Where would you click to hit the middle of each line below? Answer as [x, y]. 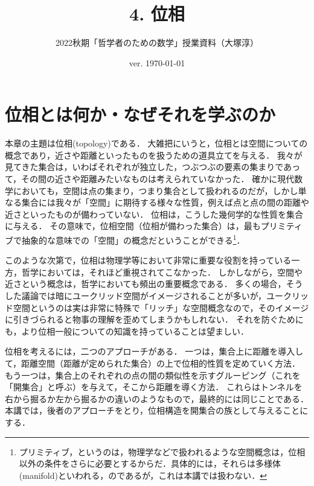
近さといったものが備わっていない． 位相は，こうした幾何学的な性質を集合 [154, 214]
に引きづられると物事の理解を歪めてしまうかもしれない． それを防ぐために [154, 319]
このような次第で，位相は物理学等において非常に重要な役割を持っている [148, 260]
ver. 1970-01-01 [157, 62]
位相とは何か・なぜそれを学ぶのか [140, 114]
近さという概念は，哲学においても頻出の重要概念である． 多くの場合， [146, 284]
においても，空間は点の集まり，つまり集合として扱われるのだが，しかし [155, 190]
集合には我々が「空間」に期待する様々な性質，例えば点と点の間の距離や [165, 202]
